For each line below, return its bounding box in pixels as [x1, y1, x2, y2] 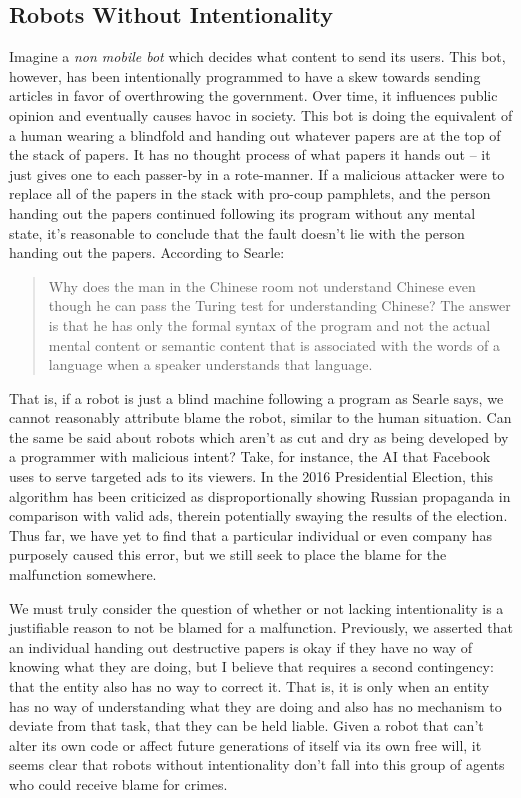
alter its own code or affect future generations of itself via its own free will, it [9, 734, 482, 755]
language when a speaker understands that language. [48, 354, 373, 375]
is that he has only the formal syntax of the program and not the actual [48, 314, 491, 335]
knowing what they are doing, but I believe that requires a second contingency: [9, 656, 494, 677]
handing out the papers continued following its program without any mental [9, 202, 476, 223]
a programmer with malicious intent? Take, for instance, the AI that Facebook [9, 446, 491, 467]
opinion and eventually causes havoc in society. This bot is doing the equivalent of [9, 104, 513, 125]
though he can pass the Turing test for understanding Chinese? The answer [48, 295, 511, 316]
